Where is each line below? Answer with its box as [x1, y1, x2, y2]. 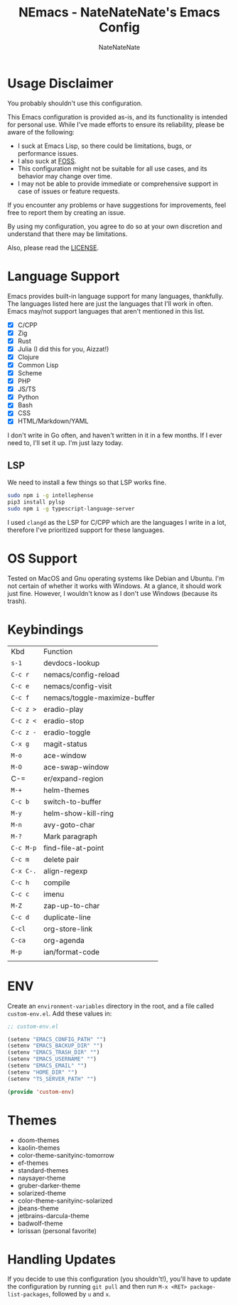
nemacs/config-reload [43, 669, 120, 679]
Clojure [17, 353, 39, 361]
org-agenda [43, 935, 85, 945]
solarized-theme [17, 1188, 66, 1197]
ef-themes [17, 1158, 49, 1167]
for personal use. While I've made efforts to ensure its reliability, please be [7, 120, 225, 129]
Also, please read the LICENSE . [7, 243, 99, 252]
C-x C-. [11, 867, 37, 875]
